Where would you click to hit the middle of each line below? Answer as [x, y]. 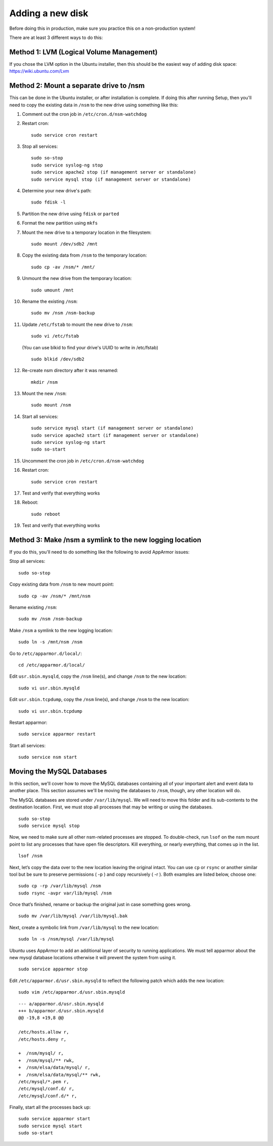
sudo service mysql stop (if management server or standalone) [111, 179]
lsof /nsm [30, 856]
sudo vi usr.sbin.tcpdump [51, 711]
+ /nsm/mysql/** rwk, [47, 1060]
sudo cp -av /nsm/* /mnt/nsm [54, 596]
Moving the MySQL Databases [58, 771]
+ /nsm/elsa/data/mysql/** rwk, [60, 1075]
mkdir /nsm [44, 382]
